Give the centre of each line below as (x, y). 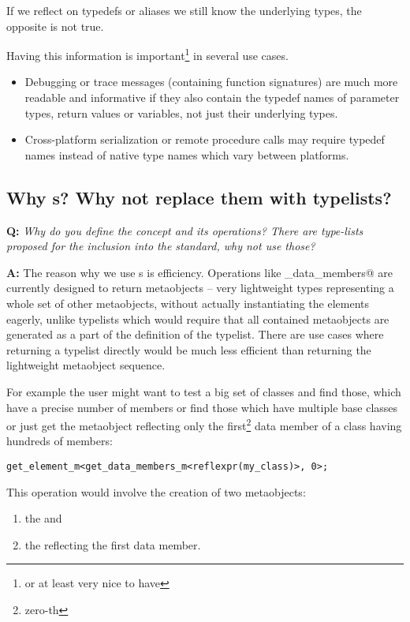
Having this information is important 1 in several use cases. (147, 54)
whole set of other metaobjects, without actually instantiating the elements (188, 303)
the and (43, 518)
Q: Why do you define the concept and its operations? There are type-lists (185, 230)
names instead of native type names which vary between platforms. (187, 154)
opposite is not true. (55, 26)
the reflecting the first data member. (113, 544)
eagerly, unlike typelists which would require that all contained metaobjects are (198, 318)
